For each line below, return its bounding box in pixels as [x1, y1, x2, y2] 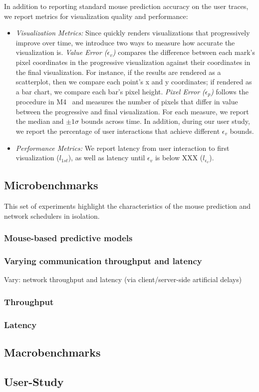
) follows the [211, 86, 249, 96]
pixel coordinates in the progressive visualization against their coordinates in [15, 56, 251, 67]
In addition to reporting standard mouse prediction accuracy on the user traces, [4, 1, 249, 11]
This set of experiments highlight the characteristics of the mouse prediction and [4, 201, 251, 211]
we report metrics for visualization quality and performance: [4, 10, 188, 21]
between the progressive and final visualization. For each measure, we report [15, 106, 249, 116]
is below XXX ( [155, 152, 203, 163]
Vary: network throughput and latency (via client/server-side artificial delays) [4, 274, 242, 285]
